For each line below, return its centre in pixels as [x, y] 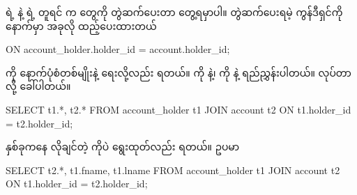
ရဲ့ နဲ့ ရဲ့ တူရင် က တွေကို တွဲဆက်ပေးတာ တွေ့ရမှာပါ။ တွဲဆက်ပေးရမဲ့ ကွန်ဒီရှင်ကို [174, 12]
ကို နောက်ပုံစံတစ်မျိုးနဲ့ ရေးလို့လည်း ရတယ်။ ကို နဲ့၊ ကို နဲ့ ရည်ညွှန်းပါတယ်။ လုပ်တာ [178, 72]
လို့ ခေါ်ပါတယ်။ [38, 86]
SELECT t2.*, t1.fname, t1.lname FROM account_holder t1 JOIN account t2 [173, 170]
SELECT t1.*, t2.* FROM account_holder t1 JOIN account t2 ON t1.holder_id [178, 109]
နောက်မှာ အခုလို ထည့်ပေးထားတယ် [81, 25]
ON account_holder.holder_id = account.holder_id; [118, 49]
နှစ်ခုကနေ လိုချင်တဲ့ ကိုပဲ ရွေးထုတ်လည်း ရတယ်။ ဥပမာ [123, 147]
